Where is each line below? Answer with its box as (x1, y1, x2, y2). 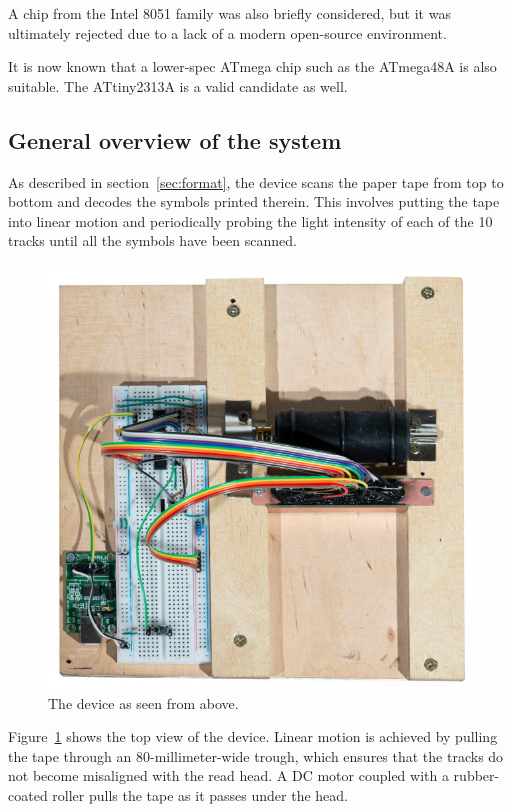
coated (8, 784, 48, 805)
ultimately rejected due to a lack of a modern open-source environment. (8, 22, 447, 43)
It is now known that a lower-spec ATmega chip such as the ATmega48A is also (8, 56, 497, 77)
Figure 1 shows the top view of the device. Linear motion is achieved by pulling (8, 726, 498, 747)
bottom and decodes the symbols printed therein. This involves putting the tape (8, 191, 500, 212)
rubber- (453, 765, 500, 786)
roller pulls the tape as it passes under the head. (52, 784, 348, 805)
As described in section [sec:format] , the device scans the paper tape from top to (8, 171, 504, 192)
